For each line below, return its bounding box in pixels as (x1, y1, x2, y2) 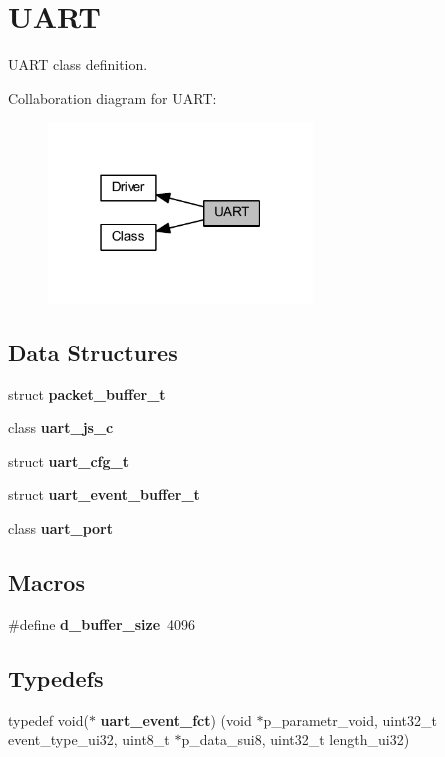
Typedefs (8, 662, 104, 693)
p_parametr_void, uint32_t (263, 709, 437, 730)
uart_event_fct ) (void (100, 709, 252, 730)
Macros (8, 567, 85, 598)
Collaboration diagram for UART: (8, 87, 217, 108)
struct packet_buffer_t (8, 383, 166, 404)
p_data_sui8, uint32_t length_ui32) (181, 729, 410, 750)
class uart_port (8, 518, 113, 539)
